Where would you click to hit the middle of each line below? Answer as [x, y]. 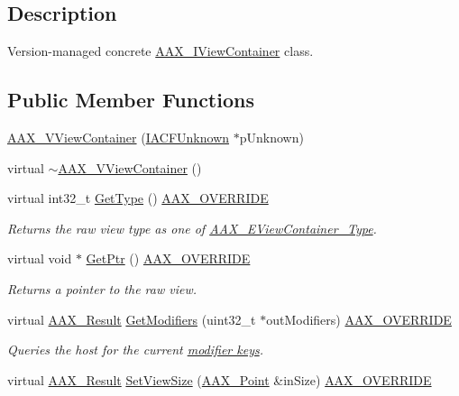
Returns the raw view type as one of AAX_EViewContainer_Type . [192, 228]
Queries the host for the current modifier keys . [135, 350]
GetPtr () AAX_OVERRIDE [168, 258]
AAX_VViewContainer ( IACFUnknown [119, 137]
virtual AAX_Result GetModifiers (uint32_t [132, 319]
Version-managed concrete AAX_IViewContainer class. [161, 51]
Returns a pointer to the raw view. [102, 288]
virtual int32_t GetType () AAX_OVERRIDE [138, 198]
